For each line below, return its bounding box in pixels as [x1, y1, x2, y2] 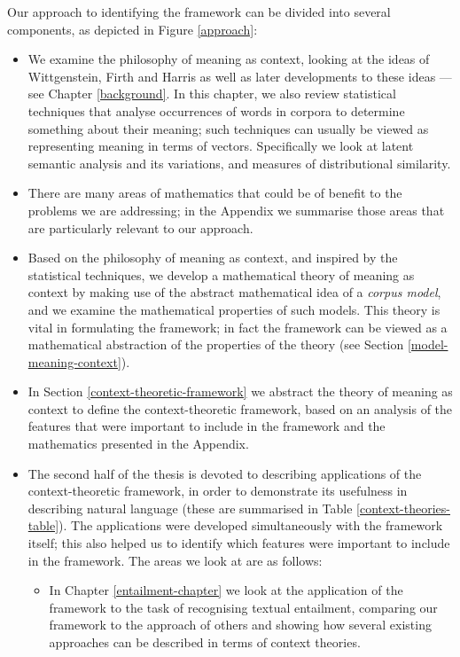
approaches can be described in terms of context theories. [49, 633, 361, 651]
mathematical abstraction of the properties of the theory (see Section [27, 335, 404, 354]
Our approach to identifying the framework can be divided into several [7, 3, 391, 20]
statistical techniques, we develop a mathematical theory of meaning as [27, 265, 415, 284]
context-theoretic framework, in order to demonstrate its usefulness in [27, 481, 408, 500]
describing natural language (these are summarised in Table [27, 498, 353, 517]
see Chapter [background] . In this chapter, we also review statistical [27, 84, 396, 103]
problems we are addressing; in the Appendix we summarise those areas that [27, 200, 445, 219]
